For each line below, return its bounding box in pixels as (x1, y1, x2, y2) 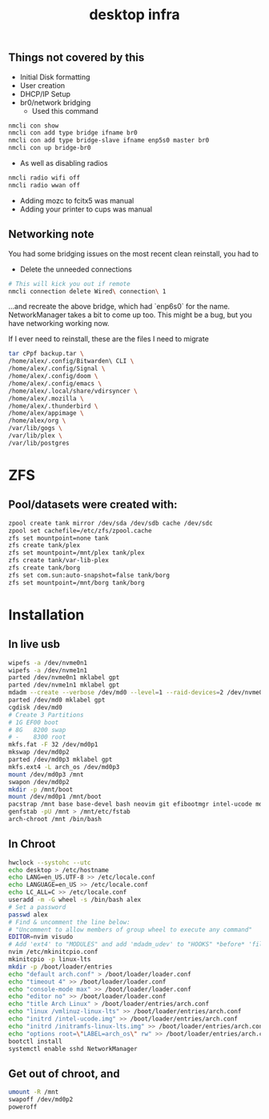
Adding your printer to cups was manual (19, 204, 153, 214)
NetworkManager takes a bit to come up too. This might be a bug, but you (8, 310, 252, 320)
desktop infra (89, 6, 180, 24)
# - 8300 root (8, 733, 66, 742)
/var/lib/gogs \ (8, 425, 62, 433)
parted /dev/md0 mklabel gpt (8, 696, 106, 704)
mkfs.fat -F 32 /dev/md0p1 (8, 741, 98, 749)
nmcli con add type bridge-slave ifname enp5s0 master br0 (8, 136, 210, 145)
